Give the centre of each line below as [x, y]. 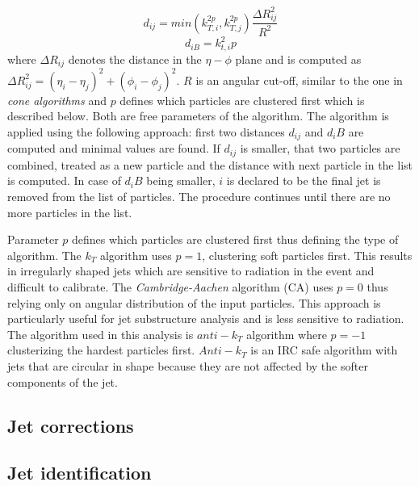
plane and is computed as [298, 59]
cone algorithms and [57, 100]
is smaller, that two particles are [320, 148]
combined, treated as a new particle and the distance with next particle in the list [210, 164]
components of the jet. [63, 381]
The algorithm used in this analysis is [101, 334]
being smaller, [181, 180]
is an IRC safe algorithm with [324, 350]
